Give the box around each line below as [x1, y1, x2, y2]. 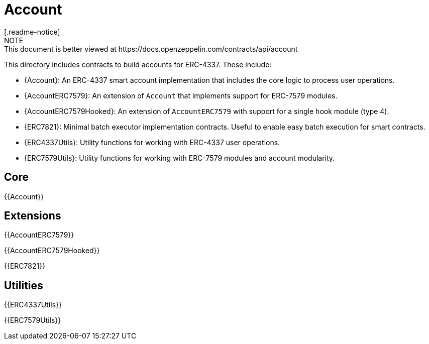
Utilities [4, 279, 43, 292]
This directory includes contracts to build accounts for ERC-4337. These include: [4, 60, 272, 69]
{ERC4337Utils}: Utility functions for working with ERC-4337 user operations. [24, 138, 280, 147]
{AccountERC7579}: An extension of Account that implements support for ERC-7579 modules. [24, 91, 338, 100]
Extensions [4, 209, 61, 222]
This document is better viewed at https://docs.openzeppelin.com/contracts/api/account [4, 44, 298, 53]
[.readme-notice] [4, 27, 60, 36]
